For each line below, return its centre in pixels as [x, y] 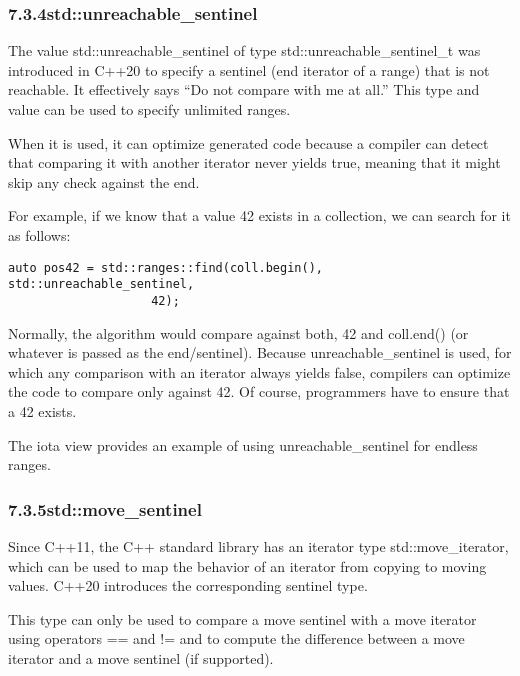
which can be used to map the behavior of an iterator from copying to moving [247, 565]
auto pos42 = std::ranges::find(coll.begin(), [165, 267]
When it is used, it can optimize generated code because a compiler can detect [248, 142]
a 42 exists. [42, 410]
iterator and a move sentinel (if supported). [141, 657]
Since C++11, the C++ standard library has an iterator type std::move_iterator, [258, 545]
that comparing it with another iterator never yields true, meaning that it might [254, 162]
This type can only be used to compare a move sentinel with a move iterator [242, 618]
